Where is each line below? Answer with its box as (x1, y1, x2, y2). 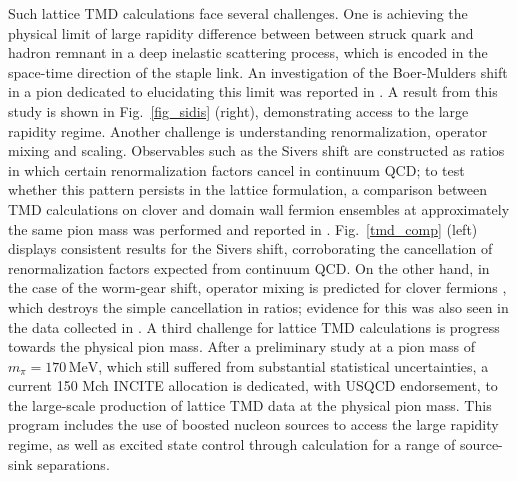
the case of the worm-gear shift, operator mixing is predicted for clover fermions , (8, 277, 507, 298)
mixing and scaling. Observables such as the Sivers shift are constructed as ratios (8, 140, 505, 161)
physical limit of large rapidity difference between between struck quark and (8, 22, 474, 43)
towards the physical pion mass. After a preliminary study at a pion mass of (8, 336, 475, 357)
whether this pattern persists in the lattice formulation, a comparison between (8, 179, 487, 200)
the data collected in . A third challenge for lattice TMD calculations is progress (8, 316, 500, 337)
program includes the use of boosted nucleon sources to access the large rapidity (8, 414, 499, 435)
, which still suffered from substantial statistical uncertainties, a (98, 355, 489, 376)
